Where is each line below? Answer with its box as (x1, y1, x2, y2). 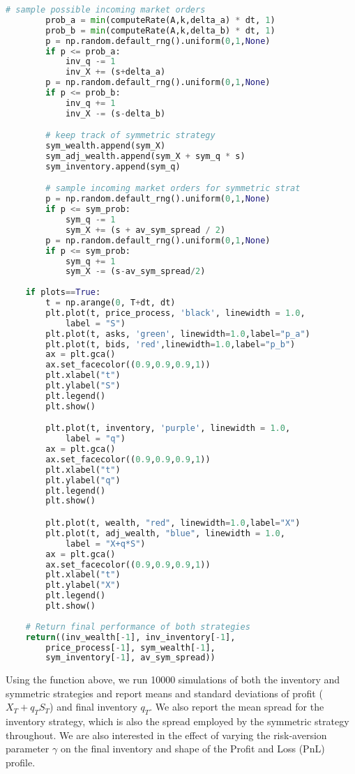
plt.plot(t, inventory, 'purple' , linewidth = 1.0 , (45, 423, 291, 434)
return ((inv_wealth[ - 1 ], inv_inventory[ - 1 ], (25, 632, 236, 642)
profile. (6, 755, 36, 770)
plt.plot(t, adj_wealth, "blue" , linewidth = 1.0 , (45, 528, 285, 538)
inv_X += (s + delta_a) (65, 67, 166, 77)
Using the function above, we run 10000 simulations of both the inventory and (6, 672, 340, 687)
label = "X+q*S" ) (65, 538, 146, 549)
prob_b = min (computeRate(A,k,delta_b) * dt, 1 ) (45, 25, 275, 36)
